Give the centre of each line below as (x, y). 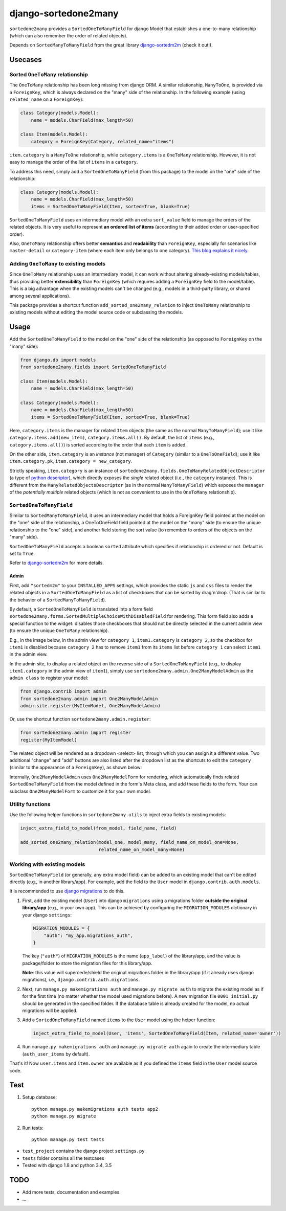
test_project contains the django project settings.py (84, 1151)
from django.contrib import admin (63, 691)
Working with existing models (47, 864)
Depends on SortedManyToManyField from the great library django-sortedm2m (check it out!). (111, 45)
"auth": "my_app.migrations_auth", (88, 935)
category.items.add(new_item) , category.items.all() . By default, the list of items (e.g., (112, 438)
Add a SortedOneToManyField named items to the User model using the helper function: (119, 1020)
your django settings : (47, 915)
